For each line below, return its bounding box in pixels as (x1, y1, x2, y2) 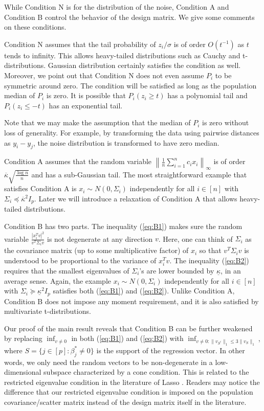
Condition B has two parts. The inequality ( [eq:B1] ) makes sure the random (4, 220, 243, 231)
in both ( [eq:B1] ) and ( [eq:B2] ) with (71, 333, 184, 344)
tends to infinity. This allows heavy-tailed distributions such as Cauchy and (4, 50, 240, 60)
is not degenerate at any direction (47, 233, 153, 244)
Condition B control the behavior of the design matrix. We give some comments (4, 11, 255, 22)
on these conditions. (4, 21, 67, 32)
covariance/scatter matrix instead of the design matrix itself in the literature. (4, 396, 247, 407)
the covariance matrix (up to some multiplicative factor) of (4, 245, 189, 256)
